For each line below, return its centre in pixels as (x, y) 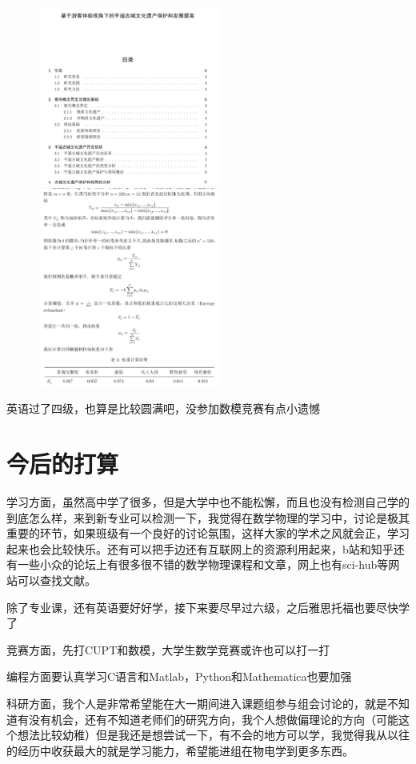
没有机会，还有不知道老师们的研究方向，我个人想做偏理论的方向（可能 (213, 719)
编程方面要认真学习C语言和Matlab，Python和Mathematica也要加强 (179, 676)
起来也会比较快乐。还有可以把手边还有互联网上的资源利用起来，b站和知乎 (200, 548)
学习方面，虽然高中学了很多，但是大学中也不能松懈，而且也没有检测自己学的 (208, 502)
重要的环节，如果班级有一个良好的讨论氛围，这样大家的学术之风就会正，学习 (208, 533)
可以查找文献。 (56, 580)
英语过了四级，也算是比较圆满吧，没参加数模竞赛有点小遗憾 (163, 408)
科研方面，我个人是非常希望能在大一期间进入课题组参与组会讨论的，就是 (197, 703)
